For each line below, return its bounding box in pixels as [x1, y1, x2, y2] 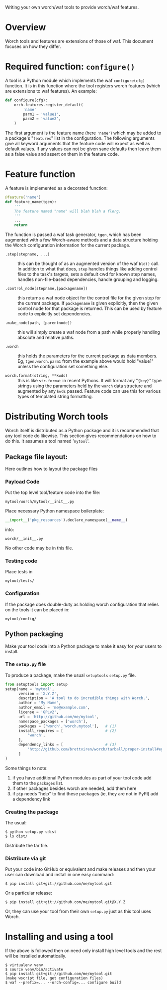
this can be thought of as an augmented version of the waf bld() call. [17, 260, 160, 266]
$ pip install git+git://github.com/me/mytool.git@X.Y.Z [5, 900, 126, 905]
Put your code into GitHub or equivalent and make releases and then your [5, 866, 156, 872]
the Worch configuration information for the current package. [5, 242, 131, 248]
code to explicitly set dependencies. [17, 311, 92, 317]
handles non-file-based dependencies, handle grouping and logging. [17, 276, 159, 282]
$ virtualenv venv [5, 963, 43, 968]
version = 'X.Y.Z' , [18, 691, 59, 696]
